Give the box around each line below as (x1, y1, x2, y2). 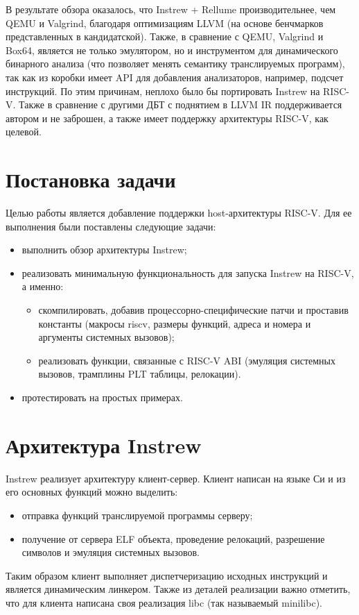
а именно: (21, 279, 64, 294)
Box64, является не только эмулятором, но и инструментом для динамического (6, 42, 338, 57)
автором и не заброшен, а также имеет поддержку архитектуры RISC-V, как (6, 110, 329, 125)
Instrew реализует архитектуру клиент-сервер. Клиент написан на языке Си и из (6, 471, 346, 485)
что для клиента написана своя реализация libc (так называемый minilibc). (6, 595, 322, 609)
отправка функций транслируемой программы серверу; (21, 507, 253, 522)
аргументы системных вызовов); (38, 330, 175, 344)
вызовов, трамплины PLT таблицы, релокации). (38, 367, 241, 381)
